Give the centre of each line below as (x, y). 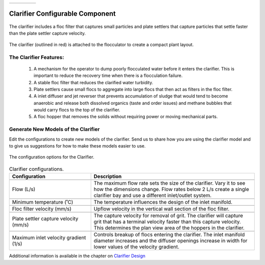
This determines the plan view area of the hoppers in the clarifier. (169, 228)
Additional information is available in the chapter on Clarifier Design (77, 256)
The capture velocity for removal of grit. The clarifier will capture (168, 216)
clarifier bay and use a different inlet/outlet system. (153, 195)
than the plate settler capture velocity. (47, 33)
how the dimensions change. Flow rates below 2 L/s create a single (171, 190)
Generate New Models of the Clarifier (54, 129)
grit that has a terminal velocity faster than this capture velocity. (167, 222)
